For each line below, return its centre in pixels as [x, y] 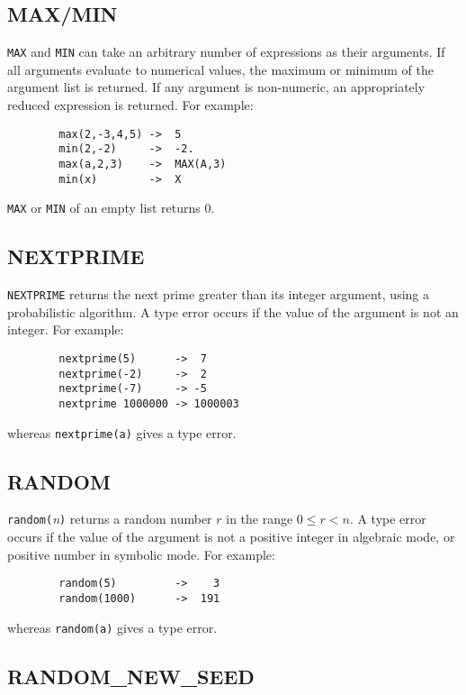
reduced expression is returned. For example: [130, 105]
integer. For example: [66, 329]
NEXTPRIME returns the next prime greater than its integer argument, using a [218, 294]
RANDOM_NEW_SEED [131, 676]
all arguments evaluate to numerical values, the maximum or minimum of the [220, 69]
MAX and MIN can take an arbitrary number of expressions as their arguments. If [226, 52]
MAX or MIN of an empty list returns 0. [111, 208]
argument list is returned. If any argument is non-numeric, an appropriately [216, 87]
